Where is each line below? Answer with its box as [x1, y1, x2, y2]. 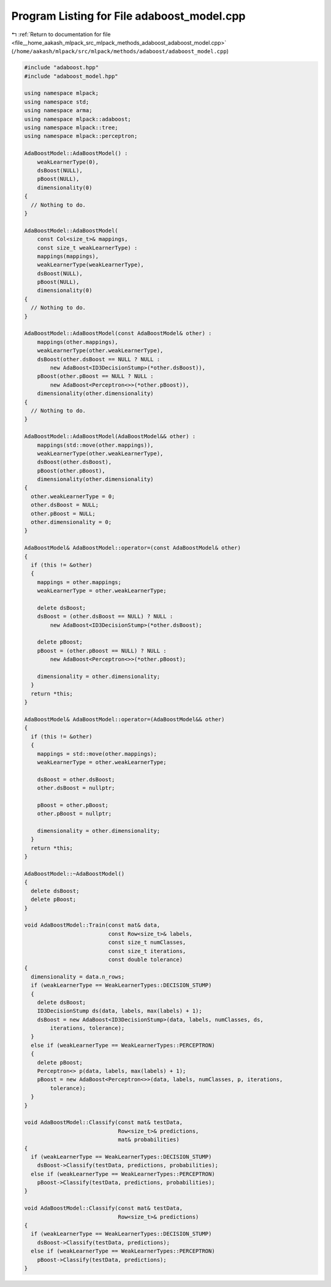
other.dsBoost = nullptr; [37, 784, 115, 792]
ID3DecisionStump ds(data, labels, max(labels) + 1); [37, 1008, 202, 1014]
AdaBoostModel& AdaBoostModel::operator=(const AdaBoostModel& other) [24, 544, 242, 552]
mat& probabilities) [118, 1136, 180, 1143]
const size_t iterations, [108, 947, 186, 954]
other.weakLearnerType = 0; [31, 493, 115, 499]
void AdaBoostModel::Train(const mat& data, [24, 922, 161, 928]
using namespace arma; [24, 107, 93, 114]
